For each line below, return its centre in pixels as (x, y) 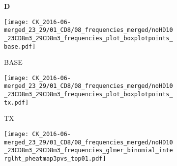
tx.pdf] (16, 102)
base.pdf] (20, 46)
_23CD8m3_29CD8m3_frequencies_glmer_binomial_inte (88, 151)
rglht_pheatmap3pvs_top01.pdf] (55, 159)
